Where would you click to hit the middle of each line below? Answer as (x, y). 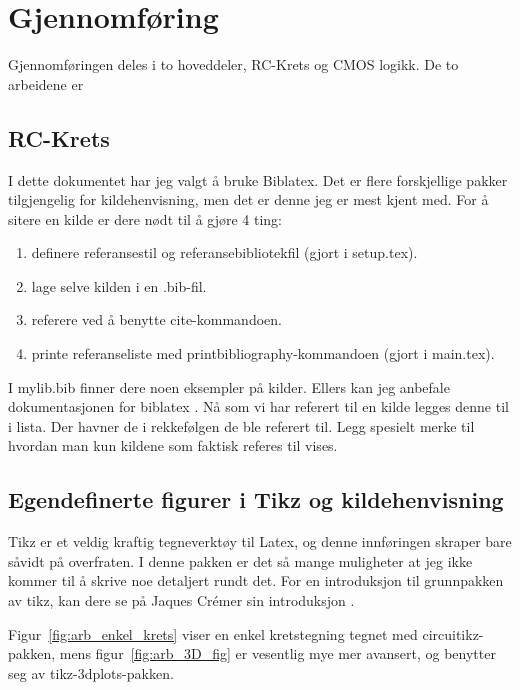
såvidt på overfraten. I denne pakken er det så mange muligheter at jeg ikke (240, 560)
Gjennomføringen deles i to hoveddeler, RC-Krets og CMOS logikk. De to (233, 64)
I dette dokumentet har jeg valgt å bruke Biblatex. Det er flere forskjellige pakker (258, 179)
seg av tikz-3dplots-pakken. (91, 672)
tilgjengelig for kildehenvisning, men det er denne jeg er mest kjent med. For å (248, 199)
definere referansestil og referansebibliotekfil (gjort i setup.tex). (224, 252)
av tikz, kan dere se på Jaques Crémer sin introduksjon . (181, 600)
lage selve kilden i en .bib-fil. (119, 285)
